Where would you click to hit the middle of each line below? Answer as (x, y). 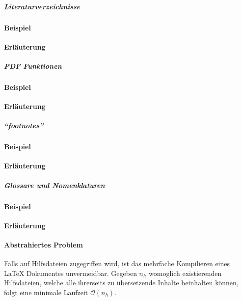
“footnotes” (24, 125)
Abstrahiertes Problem (43, 244)
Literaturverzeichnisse (42, 6)
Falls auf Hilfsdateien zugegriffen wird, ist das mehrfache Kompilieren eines (117, 263)
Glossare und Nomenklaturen (54, 185)
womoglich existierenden (185, 273)
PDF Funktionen (33, 66)
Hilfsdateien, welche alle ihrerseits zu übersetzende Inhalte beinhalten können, (121, 283)
